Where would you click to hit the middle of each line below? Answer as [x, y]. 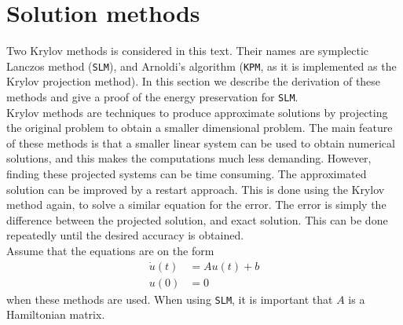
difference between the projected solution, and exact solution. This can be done [197, 219]
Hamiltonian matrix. [56, 314]
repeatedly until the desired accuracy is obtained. [125, 235]
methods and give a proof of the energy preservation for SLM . [152, 96]
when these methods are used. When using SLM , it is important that [170, 299]
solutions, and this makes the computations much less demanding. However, [189, 158]
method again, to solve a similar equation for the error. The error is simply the [196, 204]
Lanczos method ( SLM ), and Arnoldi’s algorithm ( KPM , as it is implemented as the [201, 66]
